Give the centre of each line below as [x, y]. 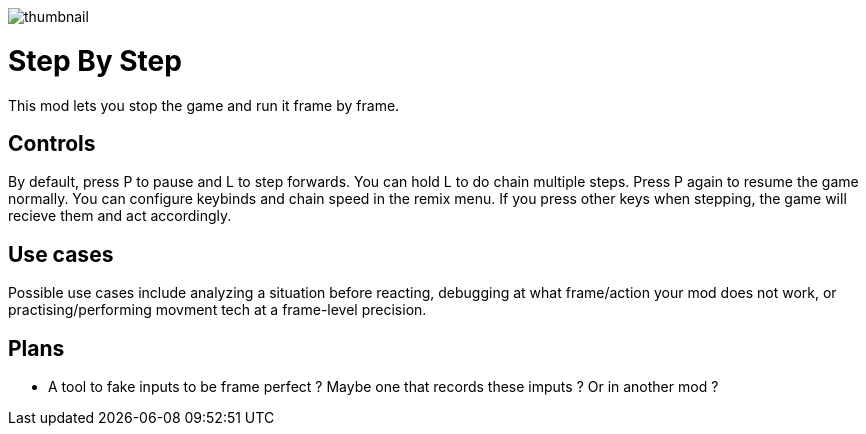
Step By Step [95, 60]
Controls [52, 143]
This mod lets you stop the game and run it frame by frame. [204, 105]
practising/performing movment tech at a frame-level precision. [217, 310]
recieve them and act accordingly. [120, 216]
